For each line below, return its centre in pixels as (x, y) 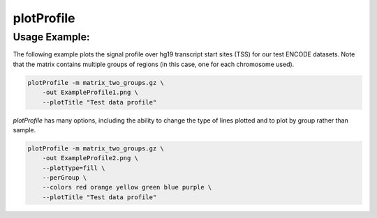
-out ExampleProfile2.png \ (90, 158)
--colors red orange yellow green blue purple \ (127, 187)
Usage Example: (51, 37)
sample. (24, 130)
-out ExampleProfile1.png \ (90, 93)
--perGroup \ (65, 178)
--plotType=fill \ (74, 168)
